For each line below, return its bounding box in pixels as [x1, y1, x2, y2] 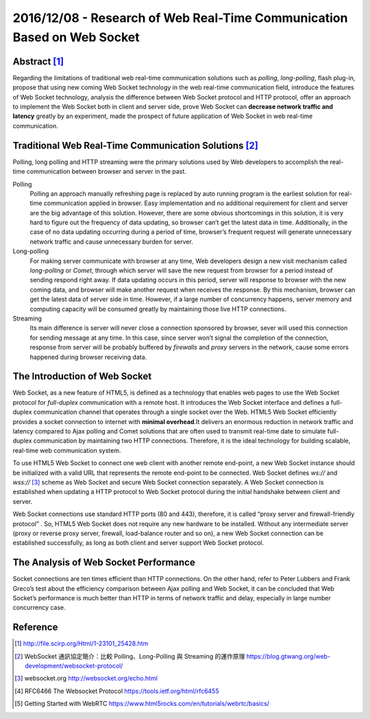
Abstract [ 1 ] [12, 56, 64, 67]
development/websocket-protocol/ [25, 662, 123, 670]
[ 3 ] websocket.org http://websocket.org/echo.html [14, 674, 158, 683]
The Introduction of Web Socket [12, 370, 152, 382]
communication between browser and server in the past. [26, 167, 186, 176]
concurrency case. [12, 604, 66, 612]
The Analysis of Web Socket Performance [12, 556, 195, 569]
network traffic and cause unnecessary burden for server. [29, 237, 193, 246]
